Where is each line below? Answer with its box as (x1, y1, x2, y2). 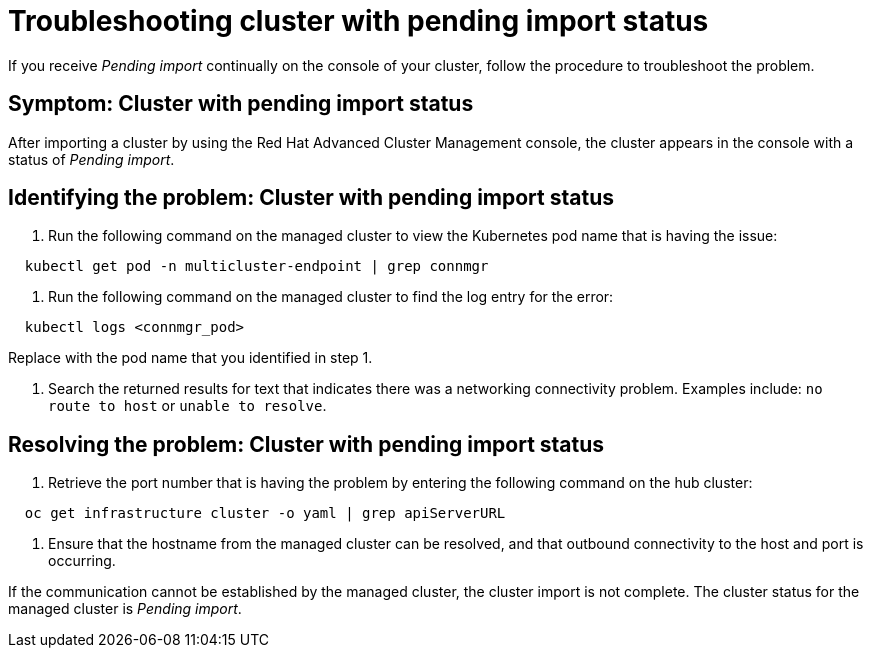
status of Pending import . (8, 150, 175, 168)
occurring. (48, 552, 116, 570)
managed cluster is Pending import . (8, 600, 242, 618)
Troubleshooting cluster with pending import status (8, 4, 709, 38)
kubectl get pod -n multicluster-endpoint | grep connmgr (24, 258, 489, 275)
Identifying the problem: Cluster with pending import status (8, 185, 614, 211)
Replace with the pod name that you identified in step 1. (8, 349, 373, 367)
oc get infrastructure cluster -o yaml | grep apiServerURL (24, 505, 506, 522)
